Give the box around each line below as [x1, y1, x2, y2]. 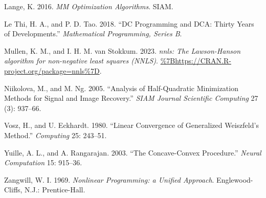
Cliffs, [4, 184, 23, 195]
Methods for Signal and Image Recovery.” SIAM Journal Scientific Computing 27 [4, 93, 258, 103]
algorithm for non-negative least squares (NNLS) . [4, 55, 158, 66]
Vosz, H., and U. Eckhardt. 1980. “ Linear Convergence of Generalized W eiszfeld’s [4, 120, 259, 130]
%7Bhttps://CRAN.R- [160, 55, 231, 66]
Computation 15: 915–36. [4, 157, 82, 168]
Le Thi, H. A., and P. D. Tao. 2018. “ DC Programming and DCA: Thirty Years [4, 18, 254, 29]
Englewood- [216, 174, 253, 185]
